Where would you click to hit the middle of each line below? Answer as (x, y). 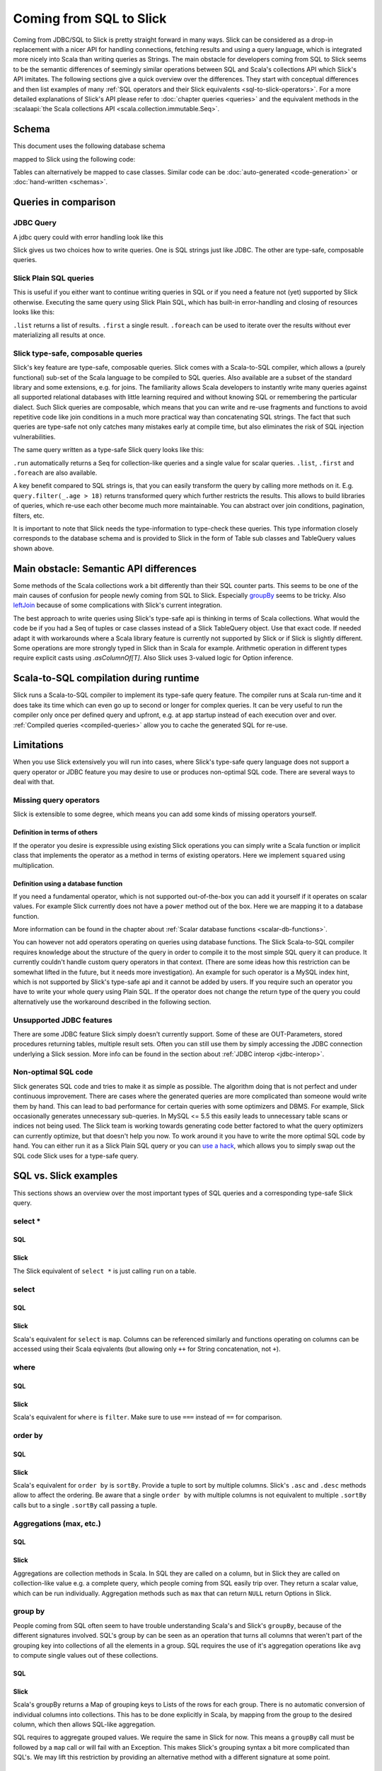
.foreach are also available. (55, 473)
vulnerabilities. (34, 436)
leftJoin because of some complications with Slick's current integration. (117, 605)
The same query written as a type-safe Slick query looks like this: (109, 450)
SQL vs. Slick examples (65, 1176)
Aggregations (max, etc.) (57, 1523)
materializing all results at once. (59, 335)
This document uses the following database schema (89, 146)
